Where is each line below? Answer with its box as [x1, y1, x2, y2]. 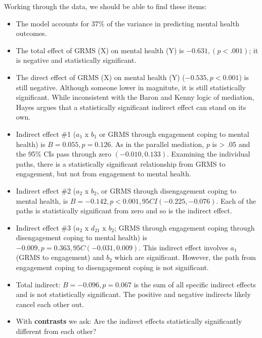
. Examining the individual [167, 148, 250, 159]
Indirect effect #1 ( [16, 128, 76, 139]
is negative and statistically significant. [16, 55, 137, 65]
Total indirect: [16, 279, 61, 289]
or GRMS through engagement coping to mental [99, 128, 249, 139]
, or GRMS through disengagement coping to [97, 185, 237, 196]
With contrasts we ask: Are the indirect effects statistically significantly [16, 316, 242, 326]
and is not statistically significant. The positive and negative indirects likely [16, 289, 251, 299]
